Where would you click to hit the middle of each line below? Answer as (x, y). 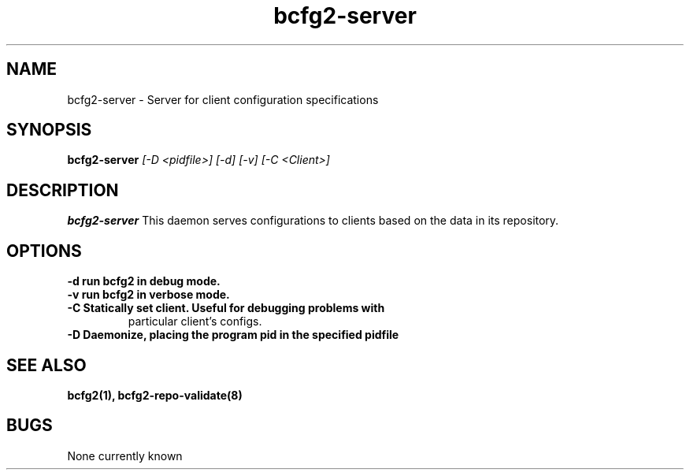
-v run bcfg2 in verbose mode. (148, 295)
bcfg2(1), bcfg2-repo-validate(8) (155, 395)
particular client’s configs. (195, 322)
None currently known (125, 456)
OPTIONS (44, 251)
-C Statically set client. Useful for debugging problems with (226, 308)
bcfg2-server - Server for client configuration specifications (223, 99)
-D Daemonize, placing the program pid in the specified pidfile (233, 335)
